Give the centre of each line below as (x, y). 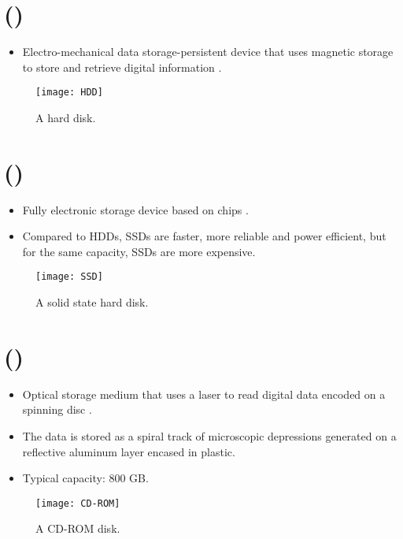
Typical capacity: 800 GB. (85, 478)
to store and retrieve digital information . (122, 67)
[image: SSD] (69, 277)
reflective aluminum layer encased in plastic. (129, 451)
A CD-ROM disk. (78, 528)
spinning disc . (57, 409)
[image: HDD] (69, 93)
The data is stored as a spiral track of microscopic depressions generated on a (209, 436)
